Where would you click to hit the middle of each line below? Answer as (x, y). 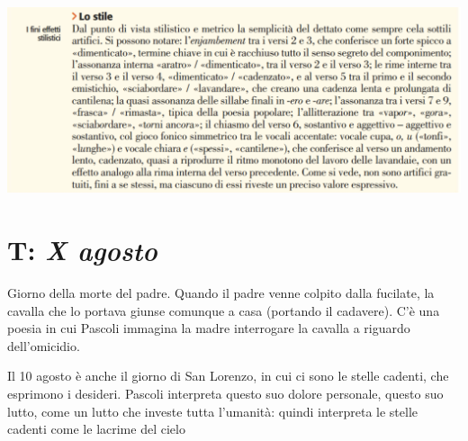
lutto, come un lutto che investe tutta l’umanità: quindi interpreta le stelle (213, 411)
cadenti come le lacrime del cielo (96, 429)
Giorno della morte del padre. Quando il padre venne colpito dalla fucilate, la (221, 292)
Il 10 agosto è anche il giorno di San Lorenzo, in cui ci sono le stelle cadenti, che (228, 376)
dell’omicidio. (44, 345)
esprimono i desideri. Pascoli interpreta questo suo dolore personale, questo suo (225, 393)
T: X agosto (82, 250)
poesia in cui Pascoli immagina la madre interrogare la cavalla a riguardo (209, 328)
